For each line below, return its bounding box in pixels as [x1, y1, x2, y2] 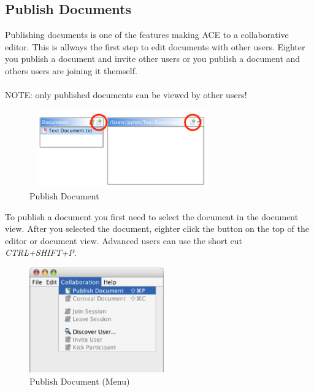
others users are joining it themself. [5, 64, 137, 77]
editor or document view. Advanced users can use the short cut [5, 234, 242, 247]
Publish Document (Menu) [29, 374, 130, 387]
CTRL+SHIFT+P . [5, 246, 77, 259]
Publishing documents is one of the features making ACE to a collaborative [5, 28, 289, 41]
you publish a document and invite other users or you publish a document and [5, 52, 301, 65]
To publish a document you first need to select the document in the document [5, 210, 299, 223]
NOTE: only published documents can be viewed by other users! [5, 88, 247, 101]
